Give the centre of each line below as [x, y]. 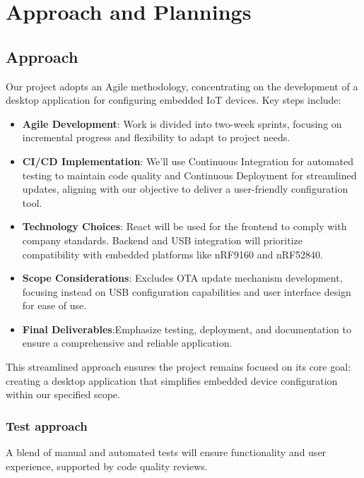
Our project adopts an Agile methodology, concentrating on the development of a [182, 86]
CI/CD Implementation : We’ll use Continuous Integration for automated [188, 161]
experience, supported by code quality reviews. [107, 466]
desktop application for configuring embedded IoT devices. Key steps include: [174, 100]
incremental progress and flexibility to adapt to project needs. [156, 137]
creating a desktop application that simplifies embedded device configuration [172, 380]
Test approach [47, 425]
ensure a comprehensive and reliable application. [127, 343]
